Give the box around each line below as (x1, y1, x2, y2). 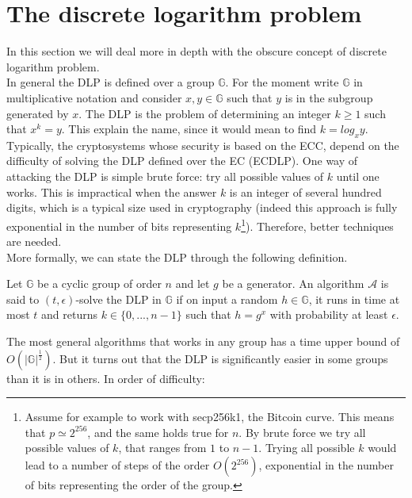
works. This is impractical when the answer (6, 183, 217, 200)
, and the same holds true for (87, 423, 229, 440)
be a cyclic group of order (37, 275, 162, 292)
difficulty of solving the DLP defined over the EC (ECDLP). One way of (6, 152, 358, 169)
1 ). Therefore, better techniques (241, 215, 394, 234)
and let (175, 275, 210, 292)
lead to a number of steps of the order (25, 457, 210, 473)
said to (6, 290, 40, 307)
